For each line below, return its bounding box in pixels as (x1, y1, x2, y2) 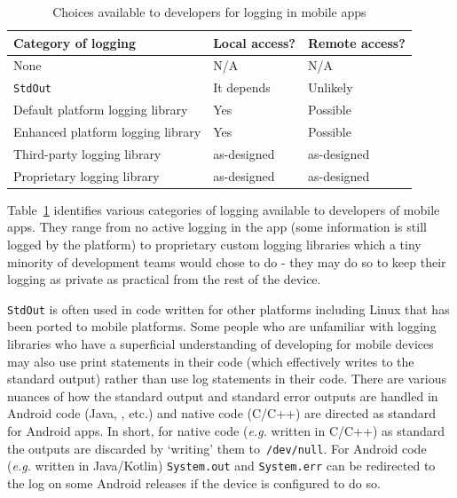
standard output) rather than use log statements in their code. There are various (7, 369, 446, 388)
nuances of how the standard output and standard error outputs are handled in (7, 386, 438, 405)
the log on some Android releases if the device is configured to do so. (7, 473, 381, 492)
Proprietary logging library (13, 166, 160, 185)
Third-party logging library (13, 144, 162, 162)
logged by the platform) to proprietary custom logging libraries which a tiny (7, 235, 422, 253)
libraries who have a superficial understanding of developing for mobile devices (7, 335, 434, 353)
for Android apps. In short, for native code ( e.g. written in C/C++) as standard (7, 422, 445, 439)
